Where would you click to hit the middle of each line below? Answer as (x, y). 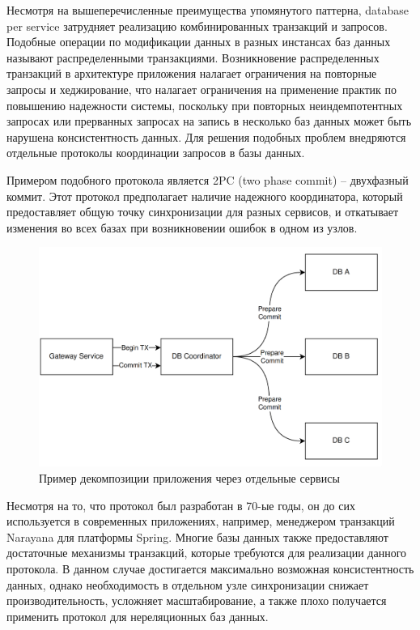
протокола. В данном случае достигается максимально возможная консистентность (210, 568)
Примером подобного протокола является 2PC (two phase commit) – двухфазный (208, 179)
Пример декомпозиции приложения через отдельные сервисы (189, 477)
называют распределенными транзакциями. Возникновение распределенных (193, 57)
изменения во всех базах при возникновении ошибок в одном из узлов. (182, 227)
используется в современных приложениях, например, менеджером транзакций (201, 521)
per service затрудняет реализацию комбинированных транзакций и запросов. (197, 26)
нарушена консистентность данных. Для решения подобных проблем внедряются (206, 136)
